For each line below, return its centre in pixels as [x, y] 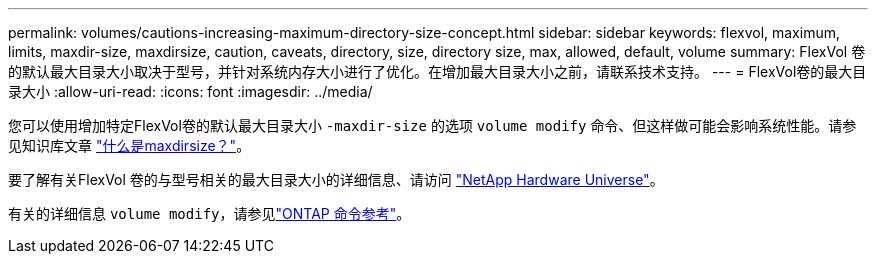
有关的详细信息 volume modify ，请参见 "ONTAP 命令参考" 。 [209, 213]
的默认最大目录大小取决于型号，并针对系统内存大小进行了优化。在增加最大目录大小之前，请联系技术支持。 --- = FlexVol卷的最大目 [437, 71]
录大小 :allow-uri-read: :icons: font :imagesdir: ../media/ [190, 91]
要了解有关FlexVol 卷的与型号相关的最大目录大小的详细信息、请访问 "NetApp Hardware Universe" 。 [336, 179]
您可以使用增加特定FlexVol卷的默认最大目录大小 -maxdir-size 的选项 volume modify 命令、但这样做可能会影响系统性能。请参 [432, 125]
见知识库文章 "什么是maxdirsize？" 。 [129, 145]
